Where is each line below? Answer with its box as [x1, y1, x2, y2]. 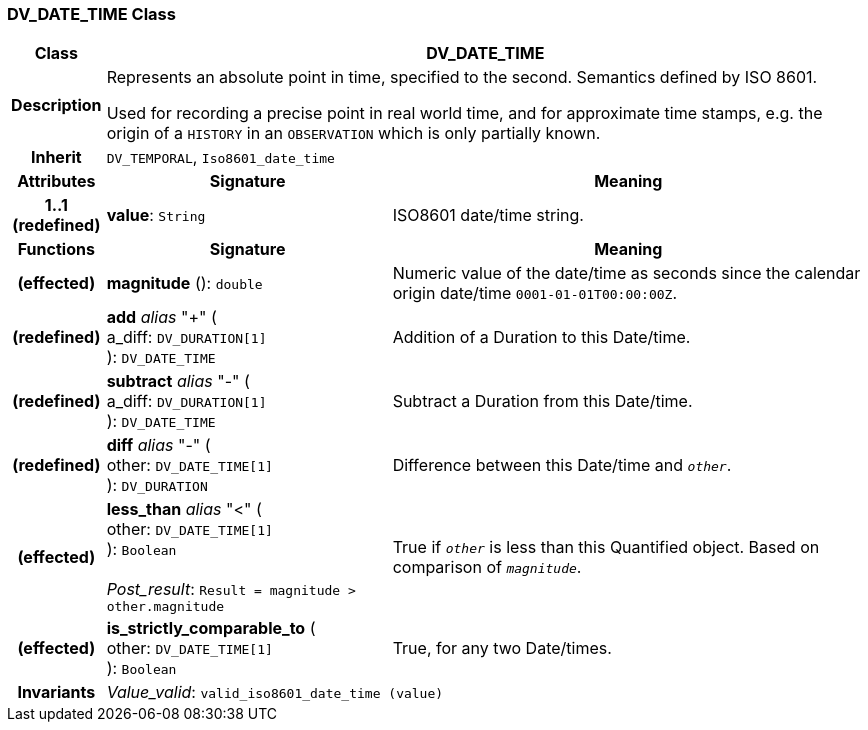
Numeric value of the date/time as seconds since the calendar [392, 263, 861, 284]
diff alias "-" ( [106, 435, 211, 456]
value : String [106, 205, 206, 226]
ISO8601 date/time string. [392, 205, 584, 226]
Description [11, 95, 102, 116]
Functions [17, 239, 95, 260]
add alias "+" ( [106, 307, 217, 328]
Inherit [30, 147, 82, 168]
